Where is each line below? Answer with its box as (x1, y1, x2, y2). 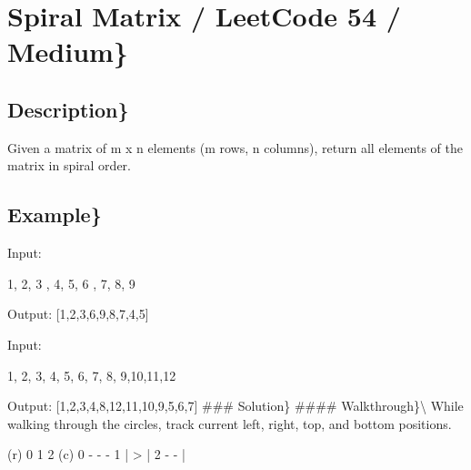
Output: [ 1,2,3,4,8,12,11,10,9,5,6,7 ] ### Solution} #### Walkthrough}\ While (7, 396, 464, 415)
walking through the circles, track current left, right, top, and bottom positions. (7, 414, 452, 433)
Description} (7, 95, 129, 123)
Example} (7, 200, 102, 229)
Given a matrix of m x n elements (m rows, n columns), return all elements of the (7, 138, 464, 157)
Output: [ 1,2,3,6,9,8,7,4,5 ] (7, 304, 149, 323)
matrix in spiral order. (7, 156, 131, 175)
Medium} (7, 33, 128, 70)
